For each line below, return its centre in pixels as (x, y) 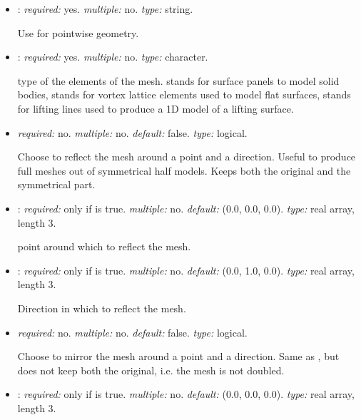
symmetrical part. (56, 184)
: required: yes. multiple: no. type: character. (113, 57)
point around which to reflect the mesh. (104, 246)
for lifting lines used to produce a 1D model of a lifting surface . (156, 108)
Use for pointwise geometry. (78, 32)
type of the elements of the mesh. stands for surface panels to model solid (178, 80)
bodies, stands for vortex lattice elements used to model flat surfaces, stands (184, 94)
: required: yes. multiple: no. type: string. (105, 9)
